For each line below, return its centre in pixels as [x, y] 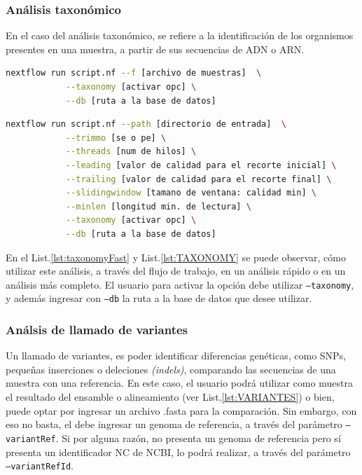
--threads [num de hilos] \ [131, 152]
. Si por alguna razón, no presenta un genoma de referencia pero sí [198, 438]
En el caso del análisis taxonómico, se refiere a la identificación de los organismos [180, 35]
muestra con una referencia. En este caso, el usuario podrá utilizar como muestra [179, 383]
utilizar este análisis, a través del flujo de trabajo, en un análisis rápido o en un [176, 271]
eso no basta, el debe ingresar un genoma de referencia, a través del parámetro [174, 424]
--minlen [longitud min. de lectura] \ [158, 206]
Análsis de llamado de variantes [97, 329]
